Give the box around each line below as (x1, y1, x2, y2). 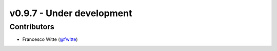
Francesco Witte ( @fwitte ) (22, 36, 78, 42)
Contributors (9, 22, 55, 31)
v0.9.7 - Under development (9, 8, 132, 19)
